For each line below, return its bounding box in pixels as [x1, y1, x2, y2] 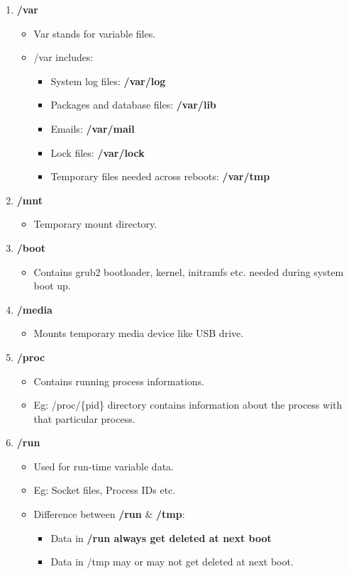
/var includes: [33, 50, 94, 65]
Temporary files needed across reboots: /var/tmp [50, 169, 270, 184]
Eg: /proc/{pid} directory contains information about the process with [33, 397, 343, 412]
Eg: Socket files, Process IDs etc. [33, 482, 176, 497]
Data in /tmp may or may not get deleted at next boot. [50, 554, 294, 569]
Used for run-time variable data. [33, 458, 174, 473]
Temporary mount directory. [33, 216, 157, 231]
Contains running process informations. [33, 373, 205, 388]
